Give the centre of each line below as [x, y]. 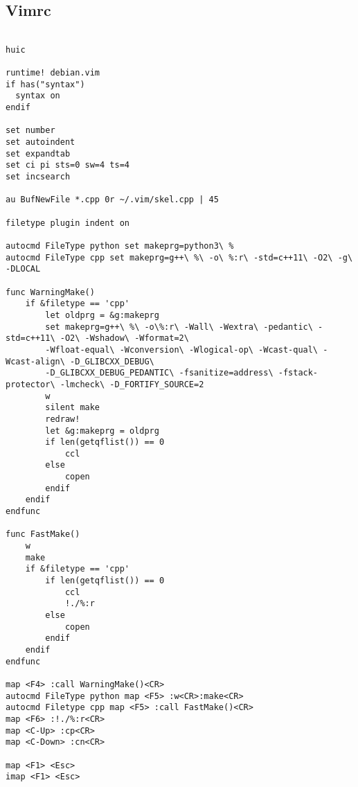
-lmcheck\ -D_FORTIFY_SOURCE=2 [132, 384]
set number [30, 131]
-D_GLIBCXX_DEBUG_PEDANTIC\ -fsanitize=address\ [159, 373]
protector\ [30, 384]
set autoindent [41, 142]
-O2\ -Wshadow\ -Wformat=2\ [124, 338]
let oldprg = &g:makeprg [102, 315]
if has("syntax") [45, 84]
